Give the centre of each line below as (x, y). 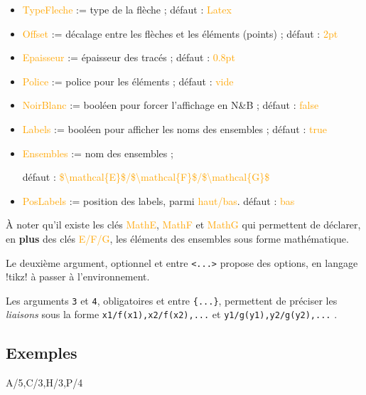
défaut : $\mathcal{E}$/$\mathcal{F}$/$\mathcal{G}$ (146, 177)
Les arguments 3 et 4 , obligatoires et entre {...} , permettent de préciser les (172, 300)
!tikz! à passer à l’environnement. (78, 276)
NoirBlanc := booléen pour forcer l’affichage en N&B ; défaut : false (171, 105)
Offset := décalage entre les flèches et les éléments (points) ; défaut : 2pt (180, 33)
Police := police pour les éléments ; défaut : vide (128, 81)
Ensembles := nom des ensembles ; (98, 153)
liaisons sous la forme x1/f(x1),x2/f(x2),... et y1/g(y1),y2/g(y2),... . (172, 314)
